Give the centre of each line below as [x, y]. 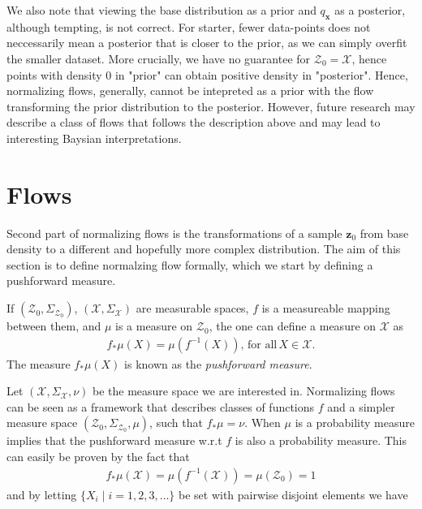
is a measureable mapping [326, 308]
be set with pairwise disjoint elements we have [293, 494]
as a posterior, [370, 10]
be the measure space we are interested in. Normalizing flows [244, 391]
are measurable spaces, [192, 308]
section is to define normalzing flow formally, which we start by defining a [190, 264]
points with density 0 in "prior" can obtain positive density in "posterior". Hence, [207, 74]
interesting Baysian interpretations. [94, 138]
